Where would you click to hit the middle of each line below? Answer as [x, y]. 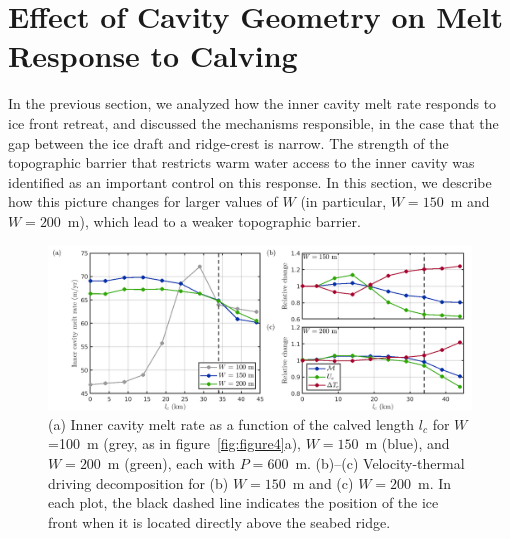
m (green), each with [171, 463]
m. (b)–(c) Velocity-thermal [380, 463]
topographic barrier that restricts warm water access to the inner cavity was [241, 162]
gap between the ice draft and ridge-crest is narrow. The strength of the [228, 142]
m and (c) [323, 482]
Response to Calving [153, 55]
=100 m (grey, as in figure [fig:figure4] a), [175, 443]
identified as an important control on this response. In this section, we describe [250, 181]
